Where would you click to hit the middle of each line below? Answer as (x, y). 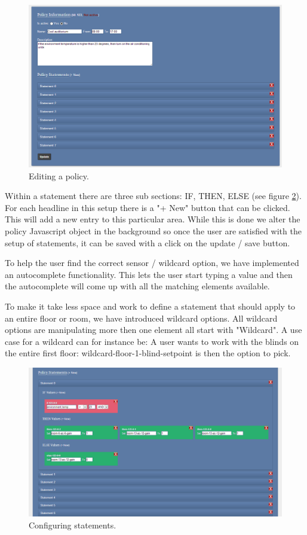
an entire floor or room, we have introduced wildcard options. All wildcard (141, 318)
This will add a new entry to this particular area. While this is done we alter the (153, 219)
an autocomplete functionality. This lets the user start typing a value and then (149, 274)
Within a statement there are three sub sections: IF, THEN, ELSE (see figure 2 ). (153, 196)
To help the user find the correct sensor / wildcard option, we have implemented (152, 263)
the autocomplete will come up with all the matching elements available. (137, 286)
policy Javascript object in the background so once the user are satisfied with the (153, 231)
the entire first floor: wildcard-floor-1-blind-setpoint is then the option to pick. (148, 353)
